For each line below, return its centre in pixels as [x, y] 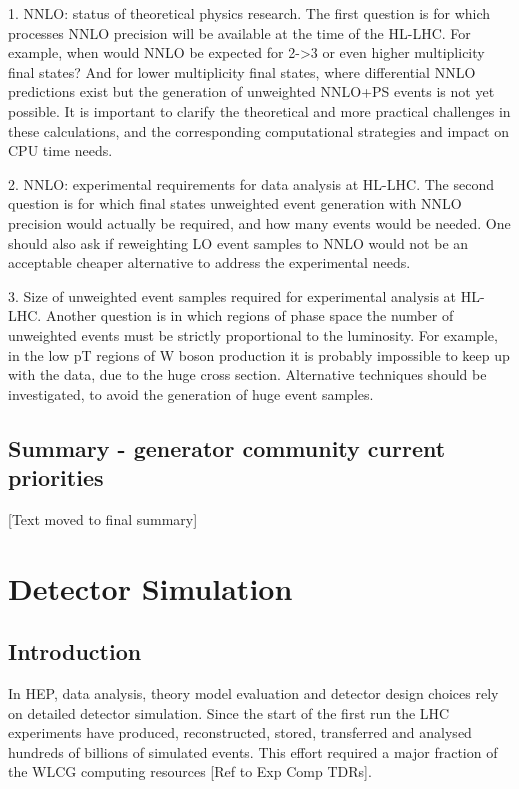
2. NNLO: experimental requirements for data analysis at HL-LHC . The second [251, 183]
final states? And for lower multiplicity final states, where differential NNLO [242, 71]
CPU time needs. [60, 150]
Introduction [75, 651]
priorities [56, 477]
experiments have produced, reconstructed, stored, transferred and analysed [240, 732]
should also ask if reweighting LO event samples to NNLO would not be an [238, 242]
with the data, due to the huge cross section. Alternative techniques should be [247, 374]
